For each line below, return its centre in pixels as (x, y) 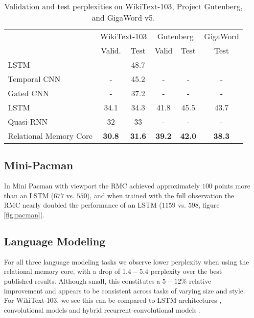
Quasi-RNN (28, 121)
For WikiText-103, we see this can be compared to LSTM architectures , (113, 300)
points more (232, 186)
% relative (196, 280)
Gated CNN (28, 93)
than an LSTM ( (29, 195)
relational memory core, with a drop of (62, 271)
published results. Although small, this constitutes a (82, 280)
